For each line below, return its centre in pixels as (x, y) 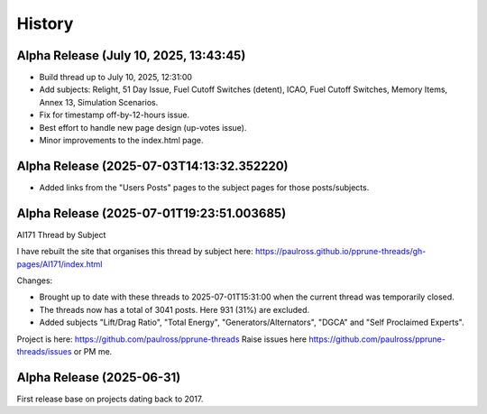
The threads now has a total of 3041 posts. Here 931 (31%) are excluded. (175, 309)
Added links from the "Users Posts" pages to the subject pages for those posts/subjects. (204, 187)
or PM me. (93, 351)
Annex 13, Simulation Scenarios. (99, 102)
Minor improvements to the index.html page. (121, 141)
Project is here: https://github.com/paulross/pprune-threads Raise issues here (162, 339)
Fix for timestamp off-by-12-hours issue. (114, 115)
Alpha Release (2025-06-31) (99, 377)
